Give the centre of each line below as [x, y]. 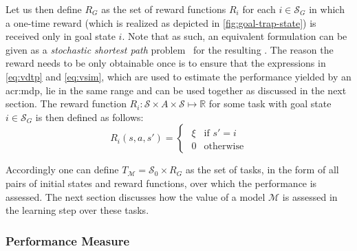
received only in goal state [61, 36]
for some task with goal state [270, 103]
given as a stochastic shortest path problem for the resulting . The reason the [170, 49]
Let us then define [44, 9]
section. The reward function [66, 103]
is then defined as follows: [89, 117]
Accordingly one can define [62, 170]
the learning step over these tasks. [77, 210]
